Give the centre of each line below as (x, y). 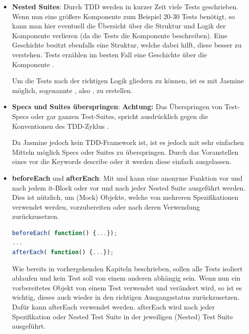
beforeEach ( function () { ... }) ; (65, 233)
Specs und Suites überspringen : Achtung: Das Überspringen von (117, 107)
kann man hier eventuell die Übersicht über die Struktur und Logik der (119, 26)
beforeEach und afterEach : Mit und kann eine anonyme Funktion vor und (127, 178)
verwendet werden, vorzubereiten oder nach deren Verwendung (106, 206)
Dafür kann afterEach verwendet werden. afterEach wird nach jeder (113, 307)
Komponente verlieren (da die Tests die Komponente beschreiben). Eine (120, 35)
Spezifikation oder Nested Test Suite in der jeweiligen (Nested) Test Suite (122, 316)
